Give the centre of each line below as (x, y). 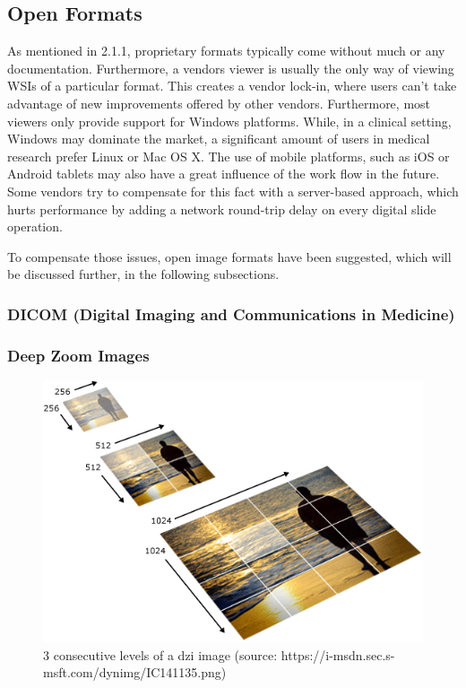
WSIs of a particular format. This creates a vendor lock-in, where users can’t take (232, 86)
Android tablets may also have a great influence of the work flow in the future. (224, 174)
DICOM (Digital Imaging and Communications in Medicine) (231, 314)
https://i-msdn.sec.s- (338, 654)
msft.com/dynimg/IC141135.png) (135, 672)
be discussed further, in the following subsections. (143, 274)
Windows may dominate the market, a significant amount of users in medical (219, 139)
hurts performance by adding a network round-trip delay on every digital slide (222, 209)
